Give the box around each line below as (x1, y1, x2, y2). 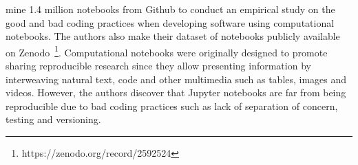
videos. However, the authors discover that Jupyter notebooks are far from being (6, 85, 346, 100)
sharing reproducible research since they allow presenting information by (6, 58, 311, 73)
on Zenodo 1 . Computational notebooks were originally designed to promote (6, 43, 328, 59)
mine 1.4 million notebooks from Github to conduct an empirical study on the (6, 2, 335, 16)
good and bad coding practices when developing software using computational (6, 15, 335, 30)
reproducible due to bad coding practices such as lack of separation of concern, (6, 98, 338, 113)
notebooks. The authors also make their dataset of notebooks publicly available (6, 29, 340, 43)
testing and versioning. (6, 112, 101, 126)
